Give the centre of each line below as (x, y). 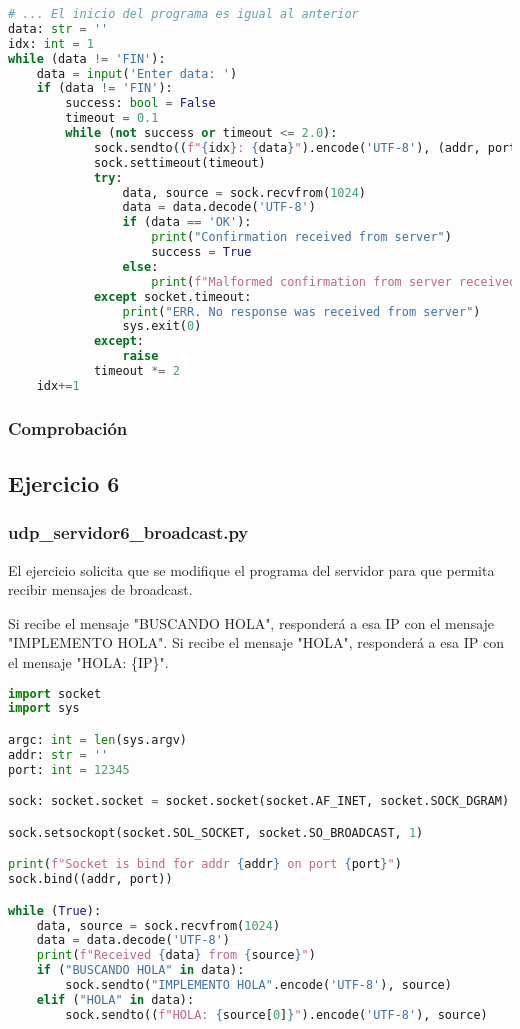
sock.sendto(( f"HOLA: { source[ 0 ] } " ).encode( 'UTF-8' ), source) (276, 1014)
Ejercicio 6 (64, 482)
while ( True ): (55, 910)
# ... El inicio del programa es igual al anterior (183, 14)
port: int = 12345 (69, 769)
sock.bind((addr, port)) (90, 879)
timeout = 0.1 (112, 118)
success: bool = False (140, 103)
